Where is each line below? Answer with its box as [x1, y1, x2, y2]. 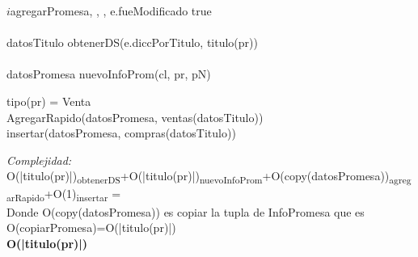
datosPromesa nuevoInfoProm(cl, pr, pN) [6, 65, 211, 82]
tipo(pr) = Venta [6, 92, 91, 109]
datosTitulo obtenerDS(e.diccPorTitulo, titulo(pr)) [6, 34, 258, 51]
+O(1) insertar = [44, 185, 121, 204]
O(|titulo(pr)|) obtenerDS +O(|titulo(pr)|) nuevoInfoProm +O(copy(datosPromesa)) [6, 167, 390, 187]
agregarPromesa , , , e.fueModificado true [10, 2, 212, 19]
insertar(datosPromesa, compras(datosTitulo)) [6, 124, 236, 141]
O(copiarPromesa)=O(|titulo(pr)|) [6, 219, 176, 236]
